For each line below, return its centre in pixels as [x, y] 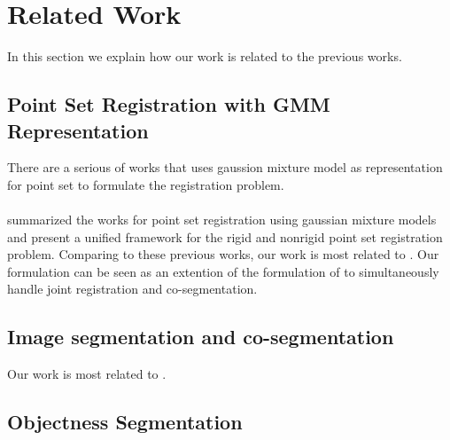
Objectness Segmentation [125, 422]
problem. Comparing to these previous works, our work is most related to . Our [223, 254]
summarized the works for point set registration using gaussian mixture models [222, 220]
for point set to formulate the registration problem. [146, 184]
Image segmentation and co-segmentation [201, 337]
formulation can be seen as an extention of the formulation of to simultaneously [223, 271]
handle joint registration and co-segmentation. [132, 289]
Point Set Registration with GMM [169, 104]
